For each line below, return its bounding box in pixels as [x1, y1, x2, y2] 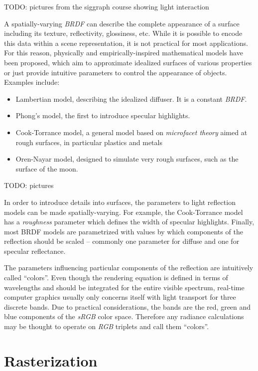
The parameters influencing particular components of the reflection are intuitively [4, 262, 254, 273]
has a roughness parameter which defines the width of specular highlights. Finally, [4, 216, 255, 227]
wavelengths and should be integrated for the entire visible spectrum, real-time [4, 282, 245, 292]
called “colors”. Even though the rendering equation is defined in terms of [4, 272, 228, 283]
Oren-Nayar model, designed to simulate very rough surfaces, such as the [15, 154, 239, 164]
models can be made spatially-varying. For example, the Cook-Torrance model [4, 206, 243, 217]
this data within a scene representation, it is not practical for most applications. [4, 37, 248, 48]
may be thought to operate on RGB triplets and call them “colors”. [4, 321, 209, 332]
